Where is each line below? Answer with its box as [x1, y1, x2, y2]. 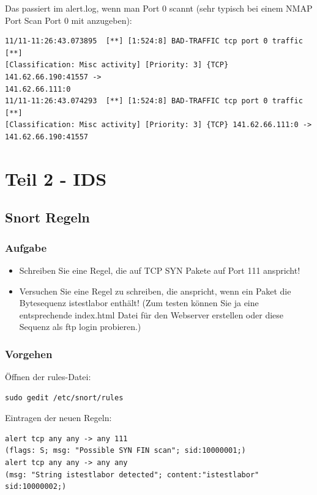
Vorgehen [5, 346, 53, 361]
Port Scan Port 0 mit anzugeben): [5, 13, 132, 26]
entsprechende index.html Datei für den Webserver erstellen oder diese [19, 308, 284, 321]
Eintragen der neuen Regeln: [5, 411, 112, 424]
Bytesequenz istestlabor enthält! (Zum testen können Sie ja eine [19, 296, 259, 309]
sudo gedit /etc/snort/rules [5, 393, 124, 402]
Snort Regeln [5, 208, 90, 227]
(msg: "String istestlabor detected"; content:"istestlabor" [5, 470, 259, 479]
